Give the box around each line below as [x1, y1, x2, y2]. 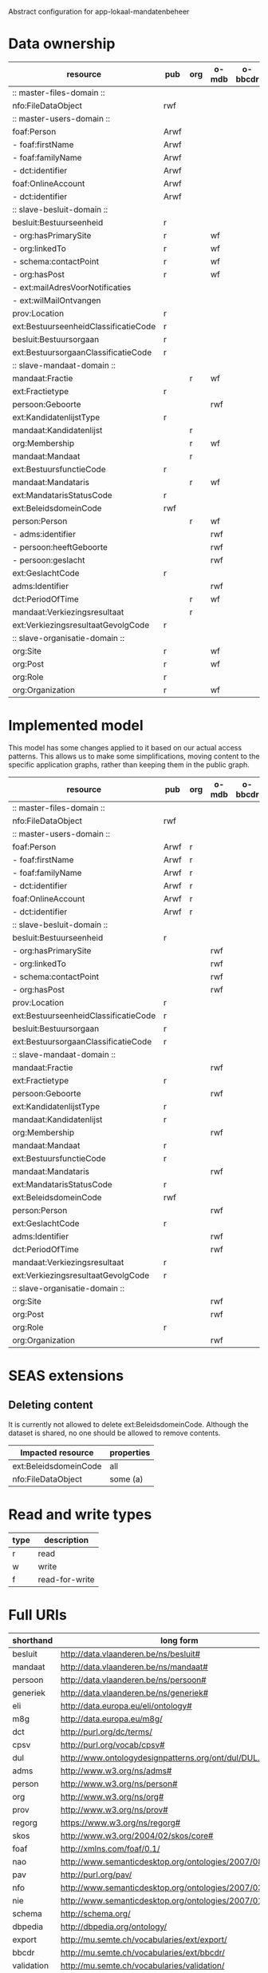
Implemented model [8, 717, 144, 734]
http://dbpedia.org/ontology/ [60, 1921, 167, 1932]
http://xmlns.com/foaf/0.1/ [60, 1843, 160, 1854]
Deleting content [8, 1398, 93, 1412]
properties [109, 1446, 151, 1458]
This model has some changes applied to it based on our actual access [8, 742, 242, 752]
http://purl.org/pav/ [60, 1869, 132, 1880]
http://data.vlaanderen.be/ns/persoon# [60, 1674, 207, 1685]
